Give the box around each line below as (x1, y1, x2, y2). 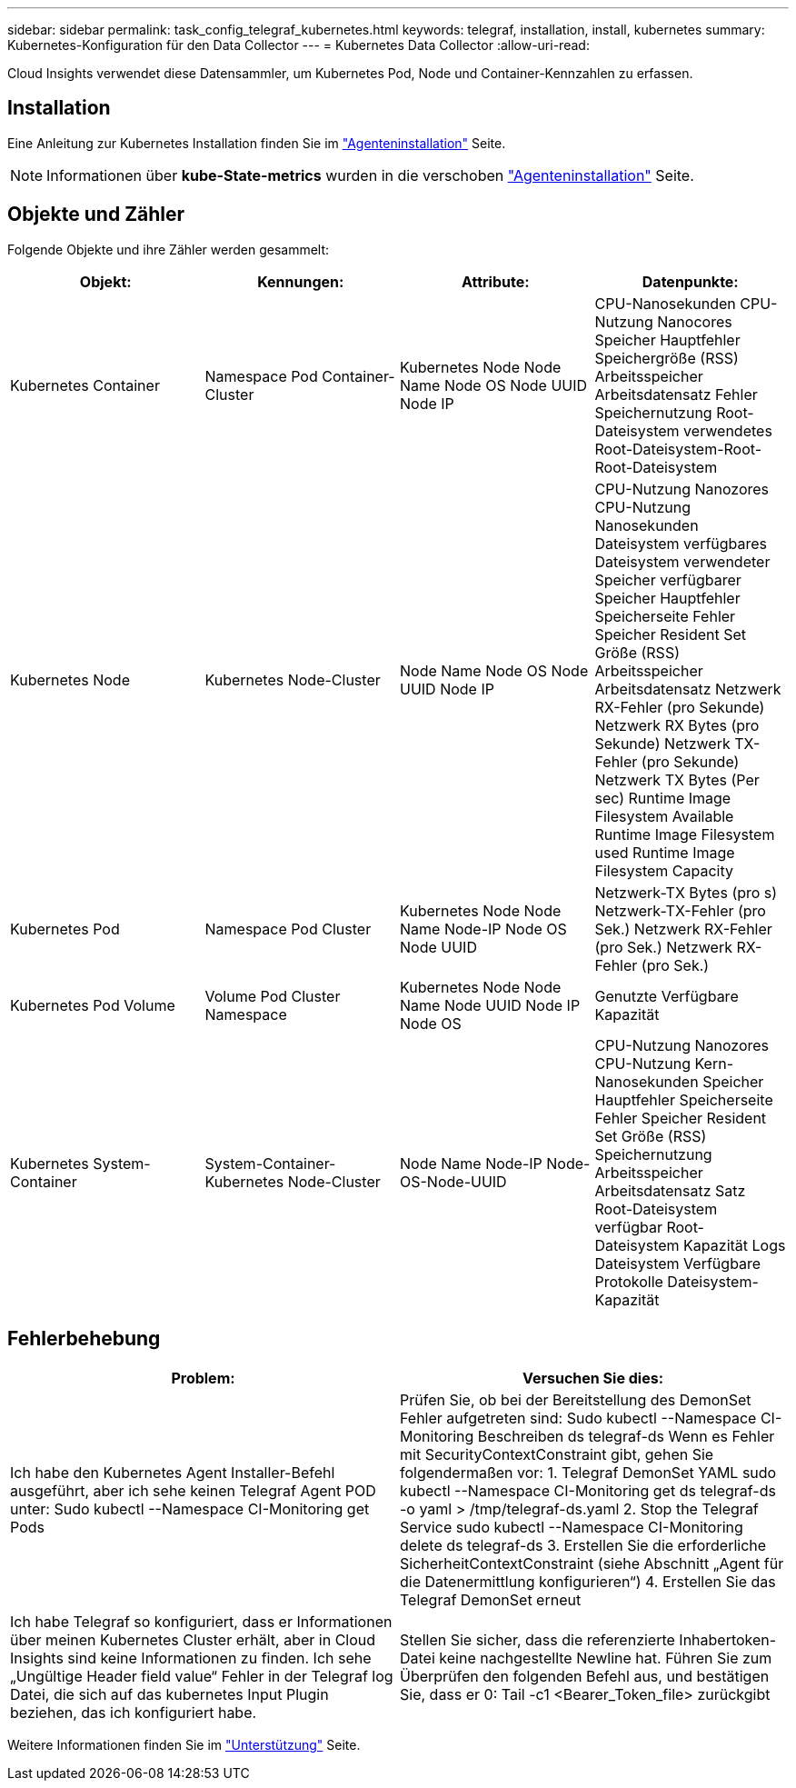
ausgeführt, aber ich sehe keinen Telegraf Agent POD (10, 1481, 376, 1500)
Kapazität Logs (683, 1235, 786, 1254)
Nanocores (657, 312, 732, 331)
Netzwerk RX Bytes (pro (594, 715, 760, 734)
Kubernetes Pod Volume (10, 995, 175, 1014)
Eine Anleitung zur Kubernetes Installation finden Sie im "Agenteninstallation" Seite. (7, 135, 506, 151)
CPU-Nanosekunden (594, 294, 736, 313)
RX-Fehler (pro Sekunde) (594, 697, 765, 716)
